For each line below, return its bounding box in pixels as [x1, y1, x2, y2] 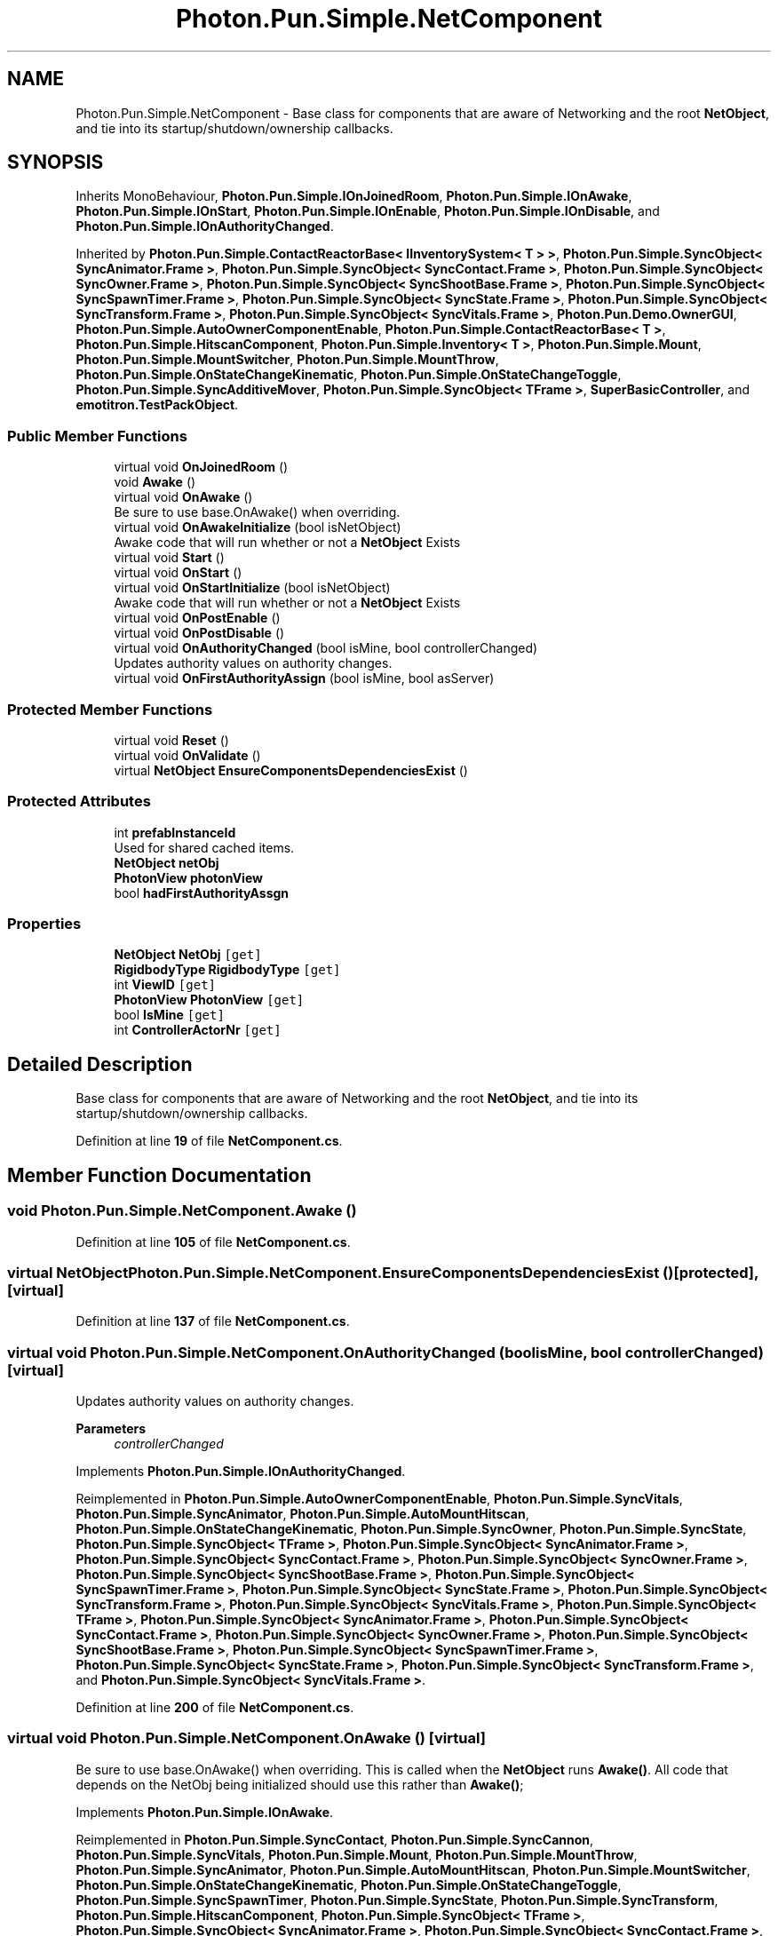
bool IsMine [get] [114, 1007, 225, 1023]
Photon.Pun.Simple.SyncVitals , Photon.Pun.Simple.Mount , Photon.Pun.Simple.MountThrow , [75, 1846, 638, 1862]
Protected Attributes [7, 792, 151, 811]
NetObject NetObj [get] [114, 947, 262, 963]
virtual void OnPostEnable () [114, 610, 281, 626]
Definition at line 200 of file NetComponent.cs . [75, 1700, 354, 1715]
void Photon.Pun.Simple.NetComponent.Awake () [7, 1202, 357, 1220]
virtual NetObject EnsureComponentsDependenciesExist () [114, 762, 468, 778]
